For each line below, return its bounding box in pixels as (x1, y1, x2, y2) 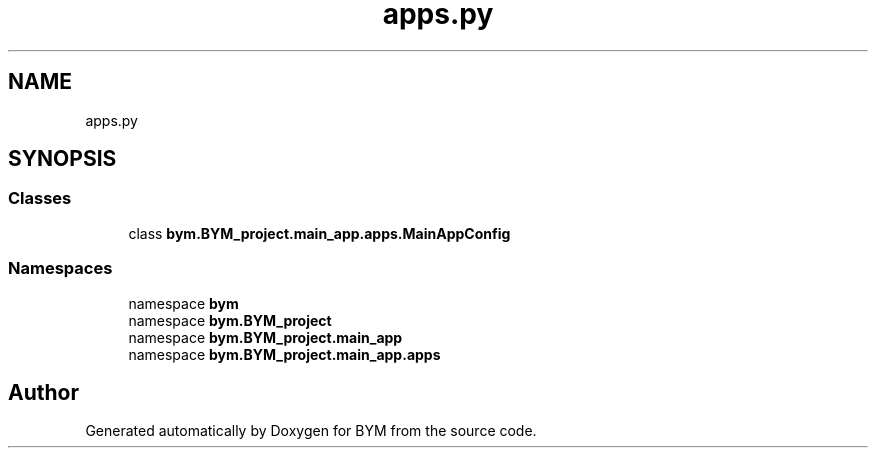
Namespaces (8, 258, 113, 279)
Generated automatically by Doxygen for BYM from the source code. (85, 422, 537, 440)
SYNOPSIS (8, 146, 117, 172)
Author (8, 379, 79, 405)
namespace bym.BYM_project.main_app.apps (128, 345, 441, 363)
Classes (8, 188, 72, 209)
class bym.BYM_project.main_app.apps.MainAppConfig (128, 224, 511, 242)
